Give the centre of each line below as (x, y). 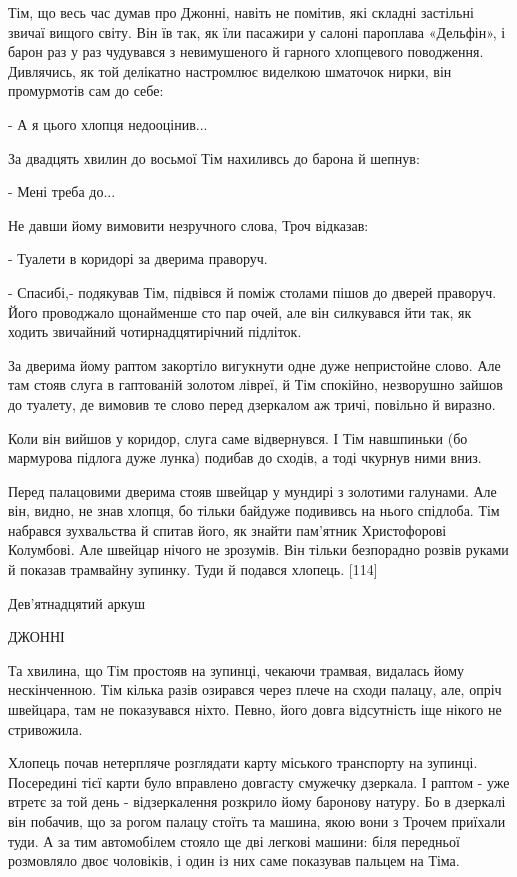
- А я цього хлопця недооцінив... (108, 123)
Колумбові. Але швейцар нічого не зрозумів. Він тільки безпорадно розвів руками (258, 549)
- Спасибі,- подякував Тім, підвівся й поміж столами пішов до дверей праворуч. (252, 291)
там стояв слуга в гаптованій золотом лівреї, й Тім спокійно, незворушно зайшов (255, 384)
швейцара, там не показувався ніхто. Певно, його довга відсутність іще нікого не (255, 709)
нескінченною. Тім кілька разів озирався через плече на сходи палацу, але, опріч (255, 689)
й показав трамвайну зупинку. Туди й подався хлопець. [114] (193, 569)
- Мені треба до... (62, 191)
